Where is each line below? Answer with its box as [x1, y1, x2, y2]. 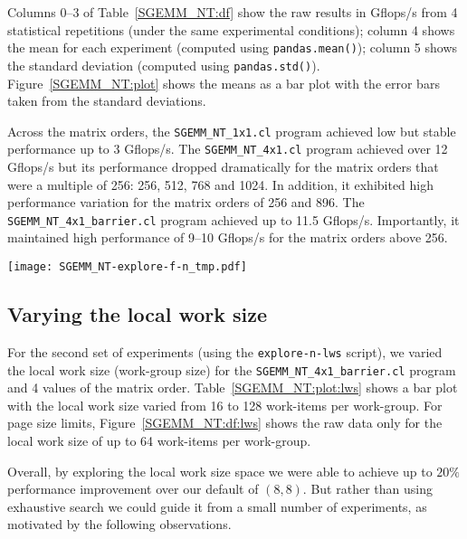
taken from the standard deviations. [7, 91, 206, 110]
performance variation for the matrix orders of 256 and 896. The [7, 193, 365, 212]
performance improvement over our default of [7, 479, 259, 498]
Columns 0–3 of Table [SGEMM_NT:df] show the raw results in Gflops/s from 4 [7, 3, 458, 21]
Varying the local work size [7, 300, 268, 328]
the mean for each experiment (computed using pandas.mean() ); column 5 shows [7, 38, 458, 57]
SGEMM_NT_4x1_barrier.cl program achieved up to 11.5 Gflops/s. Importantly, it [7, 210, 460, 229]
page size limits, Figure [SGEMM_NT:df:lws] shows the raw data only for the [7, 413, 443, 432]
